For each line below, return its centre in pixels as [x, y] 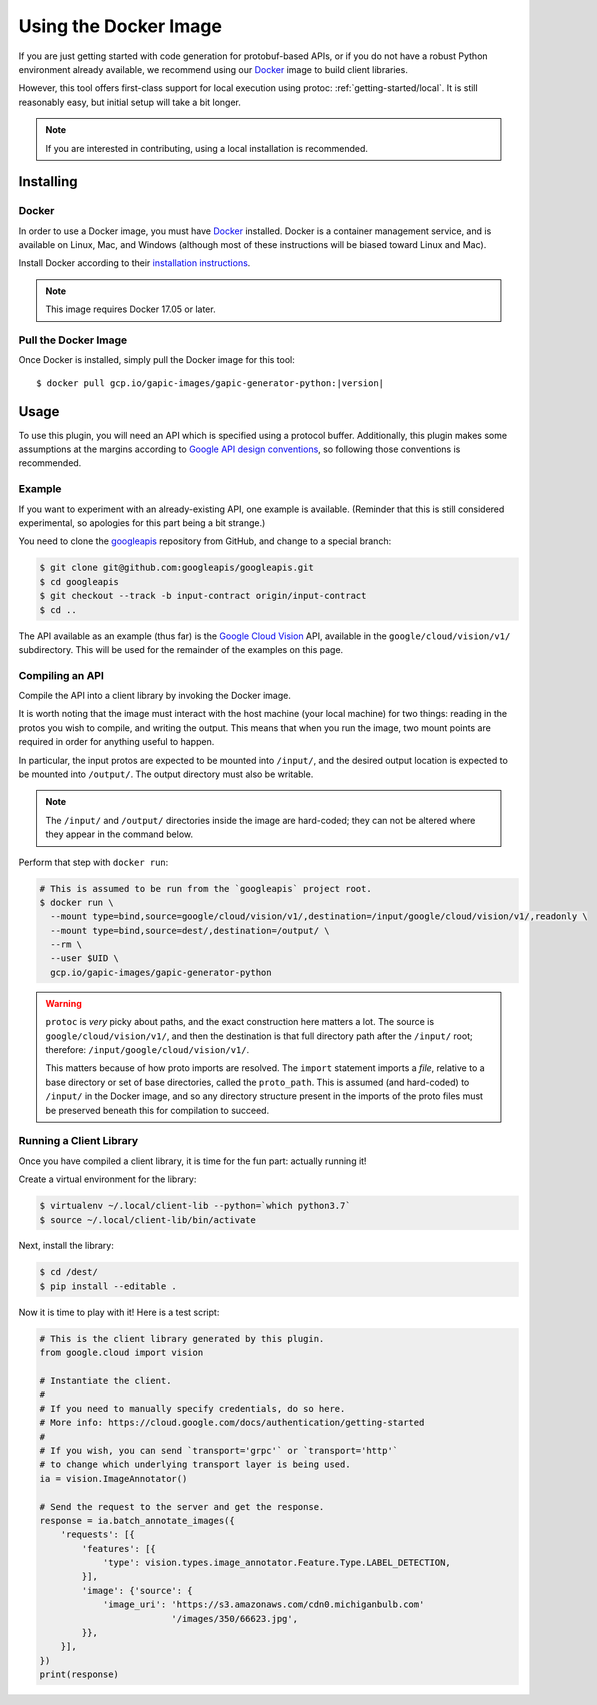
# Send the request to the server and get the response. [182, 1506]
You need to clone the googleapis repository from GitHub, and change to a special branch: [205, 541]
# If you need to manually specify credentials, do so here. [192, 1408]
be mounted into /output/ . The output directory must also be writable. [166, 774]
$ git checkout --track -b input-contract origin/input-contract [203, 596]
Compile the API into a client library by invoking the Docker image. [155, 696]
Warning [63, 1003]
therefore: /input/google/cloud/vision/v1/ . [147, 1050]
